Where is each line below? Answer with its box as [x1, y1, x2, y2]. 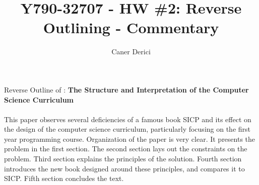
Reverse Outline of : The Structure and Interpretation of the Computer [4, 84, 249, 95]
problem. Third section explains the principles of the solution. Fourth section [4, 153, 242, 164]
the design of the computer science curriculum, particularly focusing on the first [4, 124, 251, 134]
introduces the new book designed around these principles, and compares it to [4, 163, 245, 173]
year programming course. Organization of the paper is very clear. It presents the [4, 133, 255, 144]
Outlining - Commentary [43, 17, 219, 38]
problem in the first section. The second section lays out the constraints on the [4, 143, 247, 154]
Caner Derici [111, 46, 151, 57]
